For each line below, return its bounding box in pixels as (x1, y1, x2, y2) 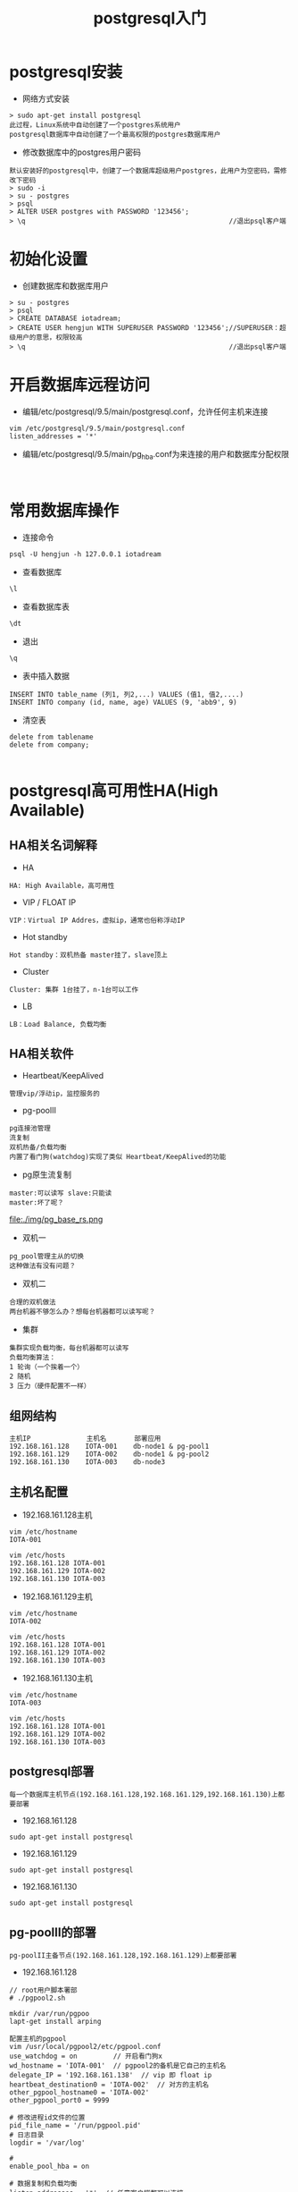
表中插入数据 (21, 670, 70, 681)
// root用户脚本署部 (9, 1985, 78, 1994)
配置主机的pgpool (9, 2034, 67, 2044)
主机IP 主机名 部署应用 (9, 1435, 161, 1443)
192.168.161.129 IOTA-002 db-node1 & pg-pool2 (9, 1450, 210, 1459)
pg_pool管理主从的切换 (9, 1252, 85, 1261)
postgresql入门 (93, 8, 207, 29)
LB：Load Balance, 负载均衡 (9, 1020, 107, 1028)
